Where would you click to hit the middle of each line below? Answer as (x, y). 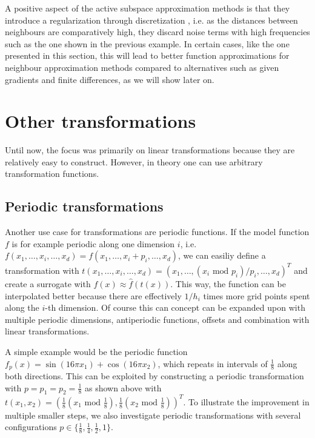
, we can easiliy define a (222, 255)
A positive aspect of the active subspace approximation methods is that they (148, 8)
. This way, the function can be (228, 283)
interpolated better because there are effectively (93, 295)
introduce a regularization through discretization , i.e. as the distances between (151, 20)
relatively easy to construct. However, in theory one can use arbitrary (134, 161)
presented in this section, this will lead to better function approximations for (147, 55)
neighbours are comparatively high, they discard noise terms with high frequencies (157, 32)
